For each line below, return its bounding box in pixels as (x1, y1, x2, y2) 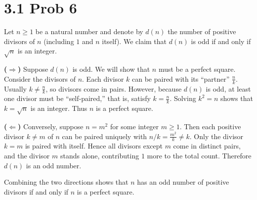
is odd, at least (206, 83, 251, 94)
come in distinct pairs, (173, 141, 241, 151)
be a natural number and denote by (35, 26, 143, 37)
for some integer (110, 121, 159, 131)
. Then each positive (179, 121, 241, 131)
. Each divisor (82, 73, 124, 84)
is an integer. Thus (30, 103, 87, 113)
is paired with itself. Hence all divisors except (25, 141, 163, 151)
